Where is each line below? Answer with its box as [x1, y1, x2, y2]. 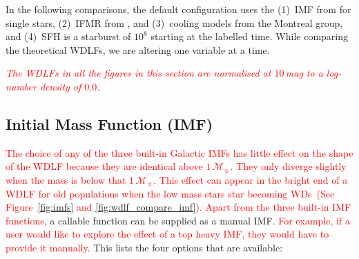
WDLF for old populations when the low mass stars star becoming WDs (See [6, 186, 335, 200]
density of [39, 79, 81, 93]
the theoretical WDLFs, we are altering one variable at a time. [6, 42, 270, 57]
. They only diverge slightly [230, 159, 347, 173]
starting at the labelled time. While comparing [151, 29, 348, 44]
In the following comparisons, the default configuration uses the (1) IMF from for [6, 2, 351, 16]
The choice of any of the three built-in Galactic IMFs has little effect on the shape [6, 145, 353, 160]
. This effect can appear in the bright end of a [153, 172, 348, 186]
